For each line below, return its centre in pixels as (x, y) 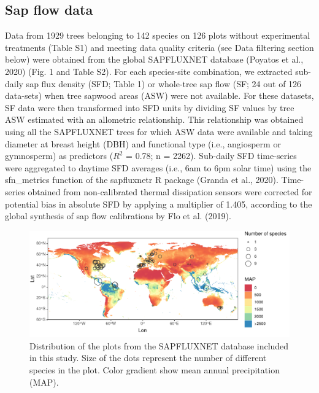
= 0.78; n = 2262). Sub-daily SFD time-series (211, 156)
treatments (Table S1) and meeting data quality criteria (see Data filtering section (159, 47)
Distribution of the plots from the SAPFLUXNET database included (159, 345)
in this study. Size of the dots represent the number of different (148, 358)
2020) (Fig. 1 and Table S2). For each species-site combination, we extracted (149, 71)
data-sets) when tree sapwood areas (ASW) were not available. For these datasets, (159, 95)
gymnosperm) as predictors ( (59, 156)
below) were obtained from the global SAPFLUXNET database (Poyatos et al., (154, 59)
